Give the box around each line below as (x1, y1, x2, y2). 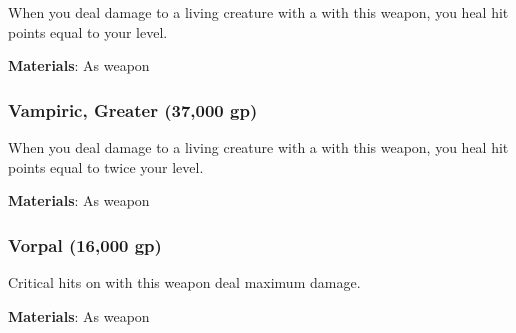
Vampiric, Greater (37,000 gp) (8, 97, 258, 122)
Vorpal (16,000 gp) (8, 232, 162, 257)
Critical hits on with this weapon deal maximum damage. (8, 272, 361, 292)
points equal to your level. (8, 21, 168, 42)
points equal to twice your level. (8, 156, 204, 177)
